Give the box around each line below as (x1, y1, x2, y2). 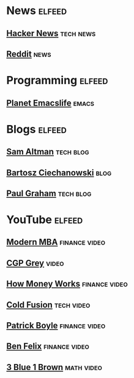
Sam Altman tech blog (6, 146, 90, 157)
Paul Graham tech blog (6, 188, 92, 198)
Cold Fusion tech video (6, 300, 91, 310)
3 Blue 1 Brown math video (6, 362, 103, 372)
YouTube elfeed (6, 213, 83, 227)
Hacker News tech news (6, 28, 96, 39)
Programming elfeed (6, 74, 108, 88)
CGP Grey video (6, 258, 64, 268)
